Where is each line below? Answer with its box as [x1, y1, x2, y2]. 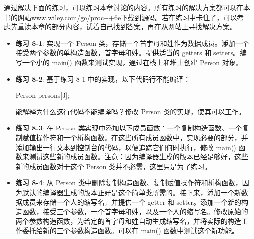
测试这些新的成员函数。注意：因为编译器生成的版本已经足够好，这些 [29, 152, 248, 162]
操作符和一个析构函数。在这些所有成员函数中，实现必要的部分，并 [36, 132, 248, 142]
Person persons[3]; [15, 90, 69, 100]
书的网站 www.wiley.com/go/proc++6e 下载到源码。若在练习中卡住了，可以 [4, 12, 237, 22]
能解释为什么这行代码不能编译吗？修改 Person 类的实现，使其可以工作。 [15, 106, 246, 116]
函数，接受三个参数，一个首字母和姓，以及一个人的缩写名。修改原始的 [22, 206, 248, 217]
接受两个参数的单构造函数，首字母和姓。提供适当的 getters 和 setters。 [15, 47, 240, 58]
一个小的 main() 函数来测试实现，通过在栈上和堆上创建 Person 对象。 [22, 57, 243, 67]
